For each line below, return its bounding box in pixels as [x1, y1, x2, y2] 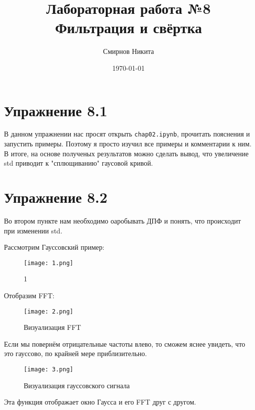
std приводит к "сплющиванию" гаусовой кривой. [4, 158, 153, 168]
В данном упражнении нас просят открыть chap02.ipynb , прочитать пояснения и [4, 129, 250, 139]
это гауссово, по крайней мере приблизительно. [4, 348, 147, 359]
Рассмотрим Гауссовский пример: [4, 242, 105, 252]
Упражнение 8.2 [4, 187, 108, 207]
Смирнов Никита [103, 46, 154, 56]
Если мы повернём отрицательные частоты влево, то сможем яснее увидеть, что [4, 338, 246, 349]
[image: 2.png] [24, 308, 74, 315]
